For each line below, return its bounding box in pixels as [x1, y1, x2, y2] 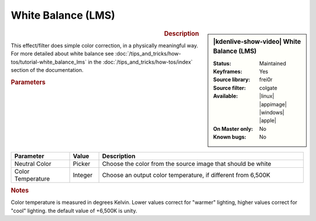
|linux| [259, 92, 274, 99]
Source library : [213, 76, 250, 83]
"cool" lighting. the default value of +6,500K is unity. [11, 207, 138, 214]
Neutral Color [14, 160, 51, 168]
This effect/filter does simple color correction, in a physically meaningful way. [11, 42, 198, 49]
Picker [73, 160, 91, 168]
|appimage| [259, 101, 287, 108]
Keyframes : [213, 68, 243, 75]
